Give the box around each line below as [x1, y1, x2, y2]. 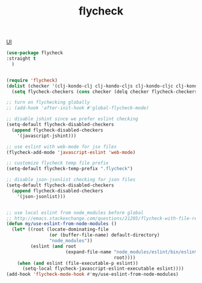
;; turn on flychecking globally [6, 100, 90, 106]
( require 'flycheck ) [6, 77, 58, 83]
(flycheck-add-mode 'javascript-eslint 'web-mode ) [6, 149, 136, 155]
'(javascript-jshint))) [17, 133, 77, 139]
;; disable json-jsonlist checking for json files [6, 177, 136, 183]
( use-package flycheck [6, 50, 63, 56]
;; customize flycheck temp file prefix [6, 160, 109, 167]
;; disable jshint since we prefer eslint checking [6, 116, 138, 122]
